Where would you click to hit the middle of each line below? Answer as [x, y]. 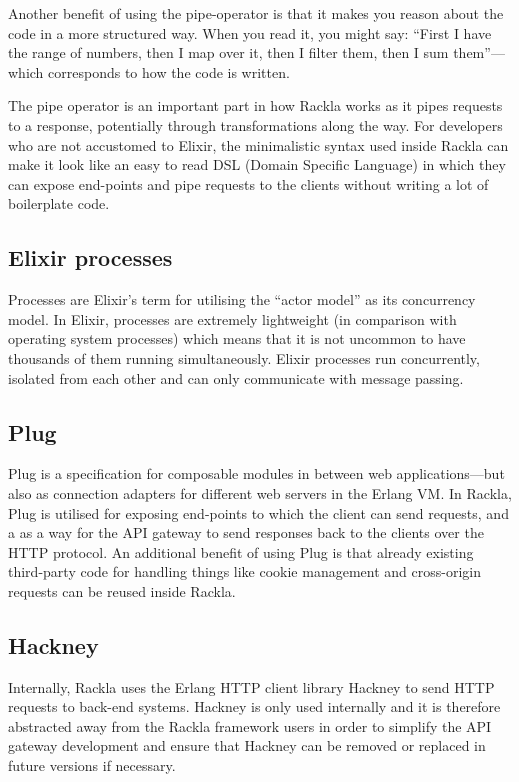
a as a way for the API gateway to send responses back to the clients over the [246, 532]
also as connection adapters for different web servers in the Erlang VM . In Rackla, [260, 492]
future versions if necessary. [92, 765]
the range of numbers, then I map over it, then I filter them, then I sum [228, 52]
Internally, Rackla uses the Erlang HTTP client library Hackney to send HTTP [251, 686]
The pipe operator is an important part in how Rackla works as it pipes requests [255, 105]
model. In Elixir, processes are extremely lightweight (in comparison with [232, 318]
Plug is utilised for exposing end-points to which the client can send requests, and [258, 512]
